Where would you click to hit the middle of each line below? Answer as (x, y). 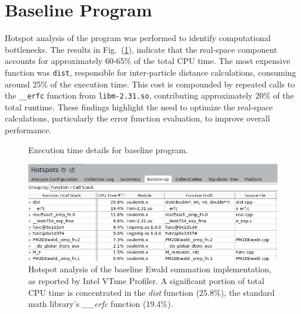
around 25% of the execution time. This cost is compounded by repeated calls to (150, 84)
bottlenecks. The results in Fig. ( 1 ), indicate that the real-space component (141, 49)
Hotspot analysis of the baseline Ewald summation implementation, (150, 269)
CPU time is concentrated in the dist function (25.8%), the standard (152, 292)
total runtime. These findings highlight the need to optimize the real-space (139, 107)
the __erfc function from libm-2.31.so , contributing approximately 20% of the (149, 95)
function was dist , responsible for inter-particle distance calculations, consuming (150, 72)
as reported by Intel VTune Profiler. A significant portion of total (146, 281)
